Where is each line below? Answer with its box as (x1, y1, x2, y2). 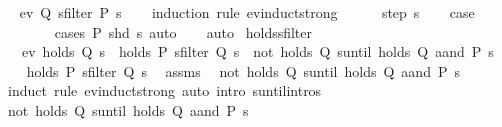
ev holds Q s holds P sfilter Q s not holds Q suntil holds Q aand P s (21, 41, 494, 62)
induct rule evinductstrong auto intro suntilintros (7, 80, 322, 101)
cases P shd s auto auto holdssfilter (54, 21, 313, 42)
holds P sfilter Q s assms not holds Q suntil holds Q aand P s (26, 60, 460, 81)
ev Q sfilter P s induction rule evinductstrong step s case (19, 2, 475, 22)
